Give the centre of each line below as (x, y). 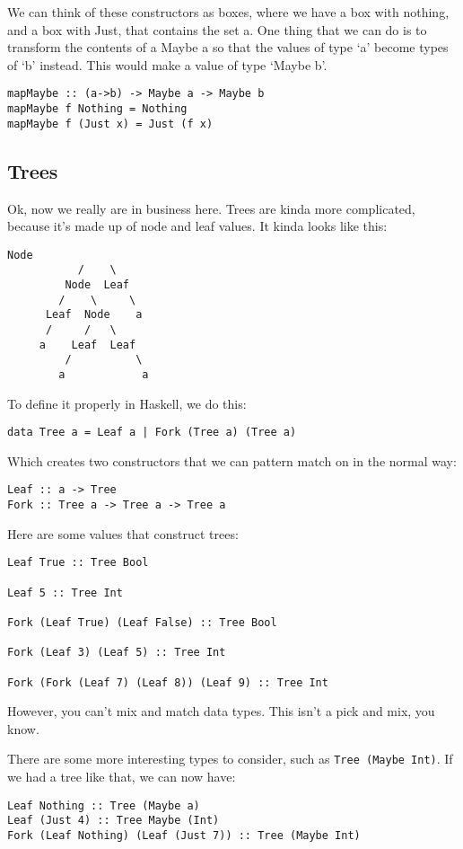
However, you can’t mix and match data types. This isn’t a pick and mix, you (221, 711)
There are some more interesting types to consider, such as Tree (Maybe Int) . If (230, 759)
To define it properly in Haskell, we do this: (127, 403)
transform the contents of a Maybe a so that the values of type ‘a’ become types (228, 47)
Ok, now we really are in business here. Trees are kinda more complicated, (211, 208)
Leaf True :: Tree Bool (78, 563)
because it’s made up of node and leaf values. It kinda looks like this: (197, 226)
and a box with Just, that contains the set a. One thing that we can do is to (217, 29)
